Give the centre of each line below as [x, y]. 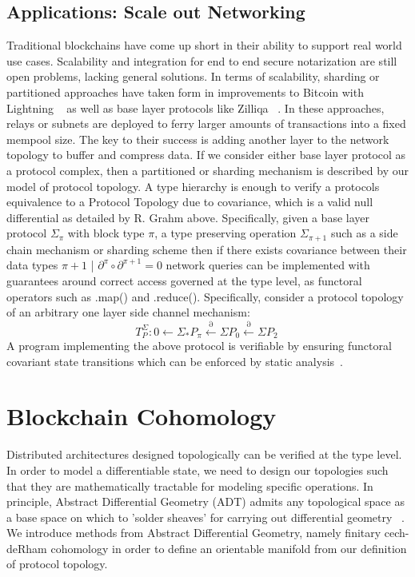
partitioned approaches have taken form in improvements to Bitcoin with [185, 92]
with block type [106, 233]
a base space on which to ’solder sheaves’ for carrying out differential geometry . [206, 517]
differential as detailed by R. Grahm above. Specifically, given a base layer [188, 217]
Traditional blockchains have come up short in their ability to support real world [204, 45]
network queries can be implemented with [268, 265]
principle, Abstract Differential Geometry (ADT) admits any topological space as [206, 501]
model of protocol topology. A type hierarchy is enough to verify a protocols [193, 186]
